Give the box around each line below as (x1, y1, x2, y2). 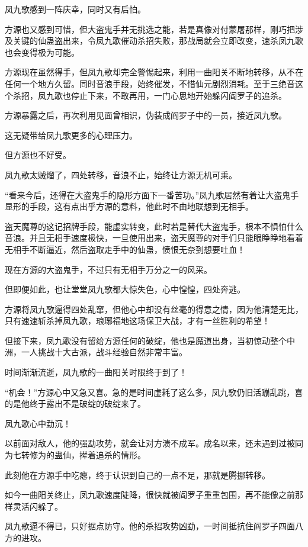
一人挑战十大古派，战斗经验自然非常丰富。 (21, 346, 187, 358)
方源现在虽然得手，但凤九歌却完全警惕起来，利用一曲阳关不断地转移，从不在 (5, 66, 303, 78)
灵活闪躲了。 (12, 500, 63, 512)
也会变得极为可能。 (5, 46, 79, 58)
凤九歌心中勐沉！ (5, 417, 71, 429)
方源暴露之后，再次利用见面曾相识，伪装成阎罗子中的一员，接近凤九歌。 (5, 109, 287, 121)
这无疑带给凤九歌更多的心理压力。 (5, 128, 137, 141)
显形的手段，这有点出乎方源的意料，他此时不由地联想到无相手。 (5, 200, 254, 213)
